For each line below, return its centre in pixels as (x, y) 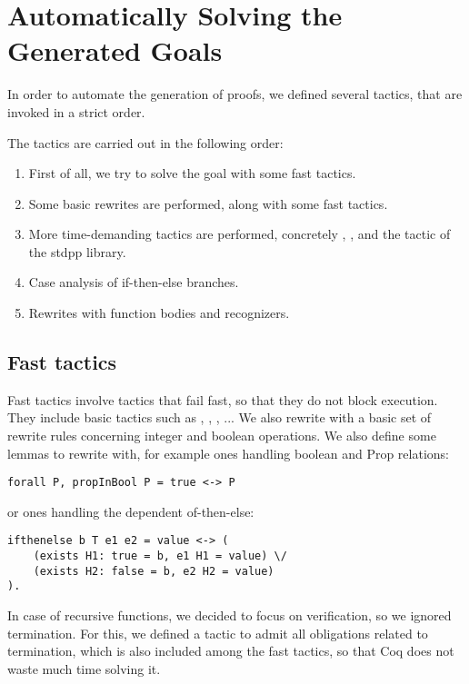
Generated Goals (115, 50)
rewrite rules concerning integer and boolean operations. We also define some (222, 436)
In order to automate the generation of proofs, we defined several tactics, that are (235, 94)
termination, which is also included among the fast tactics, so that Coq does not (231, 651)
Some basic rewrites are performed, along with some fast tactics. (208, 203)
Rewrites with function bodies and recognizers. (159, 313)
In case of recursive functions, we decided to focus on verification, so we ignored (230, 615)
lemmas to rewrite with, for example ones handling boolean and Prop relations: (228, 453)
